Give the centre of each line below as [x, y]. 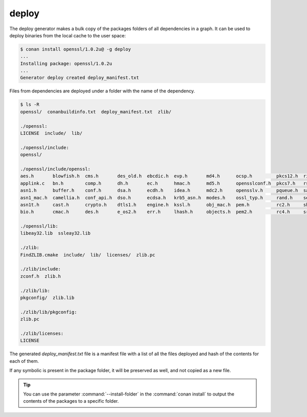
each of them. [24, 361]
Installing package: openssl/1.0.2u [66, 63]
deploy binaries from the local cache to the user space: [68, 35]
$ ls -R [30, 105]
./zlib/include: [41, 269]
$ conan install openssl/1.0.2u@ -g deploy [76, 49]
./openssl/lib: [39, 226]
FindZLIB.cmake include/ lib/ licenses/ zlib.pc [88, 255]
